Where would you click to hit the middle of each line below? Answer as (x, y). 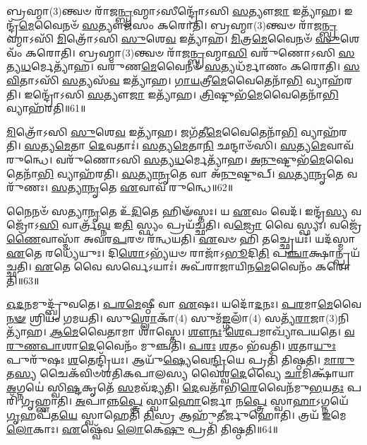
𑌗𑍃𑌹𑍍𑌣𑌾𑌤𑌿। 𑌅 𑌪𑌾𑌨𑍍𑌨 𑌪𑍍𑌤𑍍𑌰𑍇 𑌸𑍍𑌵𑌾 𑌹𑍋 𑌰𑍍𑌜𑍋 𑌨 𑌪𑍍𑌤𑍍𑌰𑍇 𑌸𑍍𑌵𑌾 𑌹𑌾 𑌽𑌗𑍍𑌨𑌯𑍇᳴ (185, 401)
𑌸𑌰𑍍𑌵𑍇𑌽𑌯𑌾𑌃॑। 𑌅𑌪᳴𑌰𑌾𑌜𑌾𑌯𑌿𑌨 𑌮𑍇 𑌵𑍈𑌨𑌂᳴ (209, 266)
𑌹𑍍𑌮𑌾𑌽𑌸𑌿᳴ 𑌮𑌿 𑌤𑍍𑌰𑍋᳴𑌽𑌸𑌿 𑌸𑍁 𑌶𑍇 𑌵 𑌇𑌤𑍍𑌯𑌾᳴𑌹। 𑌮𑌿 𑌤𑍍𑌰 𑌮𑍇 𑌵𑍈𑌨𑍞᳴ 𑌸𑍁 (173, 39)
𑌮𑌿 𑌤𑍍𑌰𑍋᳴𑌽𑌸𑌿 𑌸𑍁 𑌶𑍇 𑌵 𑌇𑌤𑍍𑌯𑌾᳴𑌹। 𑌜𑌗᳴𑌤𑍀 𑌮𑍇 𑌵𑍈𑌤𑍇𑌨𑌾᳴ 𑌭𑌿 (152, 131)
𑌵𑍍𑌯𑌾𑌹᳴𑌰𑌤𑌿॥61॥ (46, 108)
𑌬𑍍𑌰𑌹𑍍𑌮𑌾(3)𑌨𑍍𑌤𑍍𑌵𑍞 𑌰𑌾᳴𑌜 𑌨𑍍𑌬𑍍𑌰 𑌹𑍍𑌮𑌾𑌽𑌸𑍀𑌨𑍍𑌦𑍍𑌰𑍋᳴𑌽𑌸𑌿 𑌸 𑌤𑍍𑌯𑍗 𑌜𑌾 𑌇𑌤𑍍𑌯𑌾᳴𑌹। (174, 11)
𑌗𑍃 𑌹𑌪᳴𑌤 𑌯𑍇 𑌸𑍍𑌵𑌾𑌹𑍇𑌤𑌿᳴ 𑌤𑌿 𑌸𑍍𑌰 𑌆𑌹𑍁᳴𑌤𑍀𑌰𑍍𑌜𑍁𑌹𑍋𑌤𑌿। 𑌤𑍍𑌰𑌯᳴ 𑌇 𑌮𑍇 (176, 415)
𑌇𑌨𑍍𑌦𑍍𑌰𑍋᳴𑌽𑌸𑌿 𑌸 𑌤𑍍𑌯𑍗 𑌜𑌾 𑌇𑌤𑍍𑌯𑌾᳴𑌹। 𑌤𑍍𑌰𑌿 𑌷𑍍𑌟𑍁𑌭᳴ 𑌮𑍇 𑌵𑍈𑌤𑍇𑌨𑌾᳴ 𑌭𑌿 (181, 94)
